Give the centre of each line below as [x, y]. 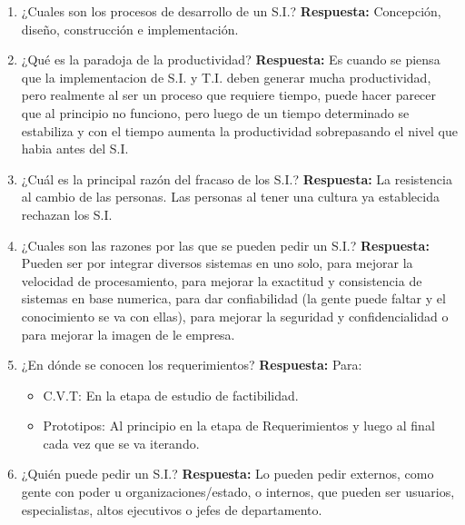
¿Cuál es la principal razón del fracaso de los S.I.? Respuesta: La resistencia [237, 178]
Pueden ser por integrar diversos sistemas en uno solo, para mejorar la [217, 263]
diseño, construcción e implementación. [130, 29]
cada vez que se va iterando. [121, 443]
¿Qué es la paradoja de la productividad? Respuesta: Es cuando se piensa [231, 59]
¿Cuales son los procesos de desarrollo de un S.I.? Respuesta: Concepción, [231, 11]
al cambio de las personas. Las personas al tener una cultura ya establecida [230, 197]
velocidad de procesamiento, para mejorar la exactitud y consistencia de [222, 280]
